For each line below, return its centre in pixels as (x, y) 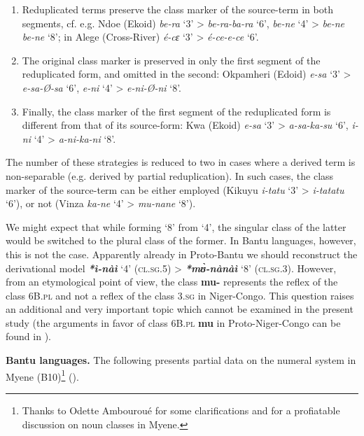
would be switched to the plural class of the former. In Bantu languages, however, (181, 240)
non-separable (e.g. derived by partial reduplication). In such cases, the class (170, 175)
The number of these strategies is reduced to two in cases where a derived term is (181, 162)
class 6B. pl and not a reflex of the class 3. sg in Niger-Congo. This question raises (180, 295)
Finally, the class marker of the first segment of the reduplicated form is (176, 111)
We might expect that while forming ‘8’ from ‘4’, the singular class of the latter (176, 226)
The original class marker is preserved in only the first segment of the (171, 60)
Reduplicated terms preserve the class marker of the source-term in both (177, 9)
